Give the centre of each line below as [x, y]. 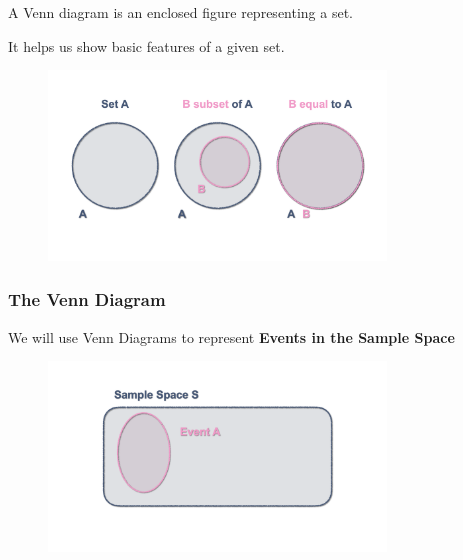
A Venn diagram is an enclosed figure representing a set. [181, 12]
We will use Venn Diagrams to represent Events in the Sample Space [231, 336]
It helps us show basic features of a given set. [146, 45]
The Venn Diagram [87, 299]
